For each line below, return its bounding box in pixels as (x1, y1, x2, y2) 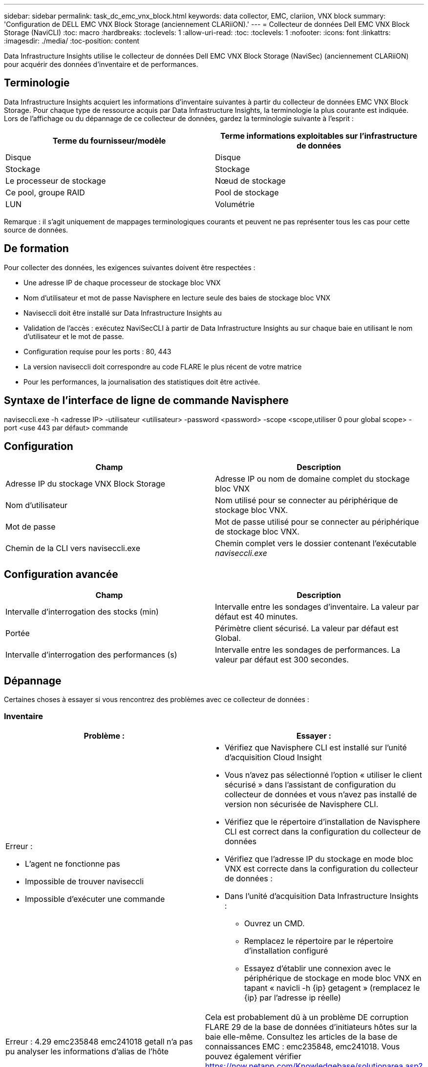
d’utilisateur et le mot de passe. (23, 332, 124, 341)
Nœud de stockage (215, 175, 286, 186)
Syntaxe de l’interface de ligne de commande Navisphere (4, 394, 289, 407)
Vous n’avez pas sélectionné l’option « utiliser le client (224, 769, 422, 780)
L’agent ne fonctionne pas (25, 858, 120, 869)
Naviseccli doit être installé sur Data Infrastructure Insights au (23, 308, 222, 317)
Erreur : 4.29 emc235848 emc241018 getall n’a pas (5, 1036, 193, 1046)
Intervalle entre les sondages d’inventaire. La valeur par (215, 602, 419, 612)
